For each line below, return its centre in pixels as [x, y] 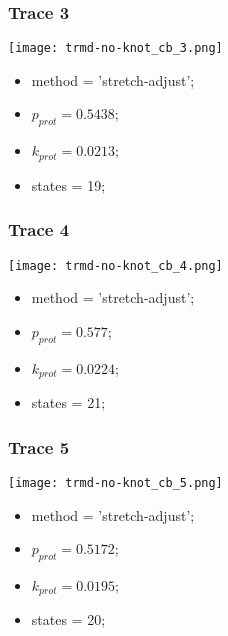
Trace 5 [39, 446]
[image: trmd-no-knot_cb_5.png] [115, 482]
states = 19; [68, 184]
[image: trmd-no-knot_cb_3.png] [115, 48]
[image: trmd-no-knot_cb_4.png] [115, 265]
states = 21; [68, 402]
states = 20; [68, 619]
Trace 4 [39, 229]
